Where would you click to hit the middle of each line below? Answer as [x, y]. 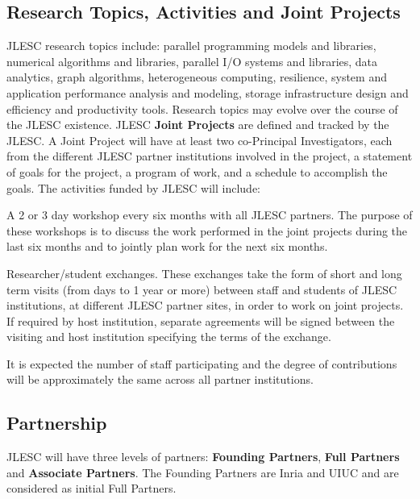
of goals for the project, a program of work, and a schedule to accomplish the [197, 171]
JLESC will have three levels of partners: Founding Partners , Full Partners [203, 457]
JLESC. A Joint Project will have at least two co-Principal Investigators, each [200, 140]
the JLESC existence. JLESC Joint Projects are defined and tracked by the [198, 125]
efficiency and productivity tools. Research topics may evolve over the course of [202, 108]
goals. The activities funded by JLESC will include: [133, 187]
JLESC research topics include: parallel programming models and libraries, [191, 46]
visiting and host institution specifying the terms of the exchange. [169, 337]
